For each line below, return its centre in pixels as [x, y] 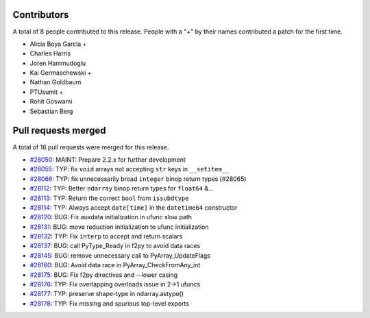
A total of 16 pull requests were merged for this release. [91, 147]
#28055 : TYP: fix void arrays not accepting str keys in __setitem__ [129, 169]
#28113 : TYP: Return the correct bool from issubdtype [109, 198]
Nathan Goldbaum [56, 82]
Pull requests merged [59, 131]
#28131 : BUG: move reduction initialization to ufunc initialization [119, 227]
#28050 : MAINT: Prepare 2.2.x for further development [108, 159]
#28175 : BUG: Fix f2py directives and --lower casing [104, 275]
